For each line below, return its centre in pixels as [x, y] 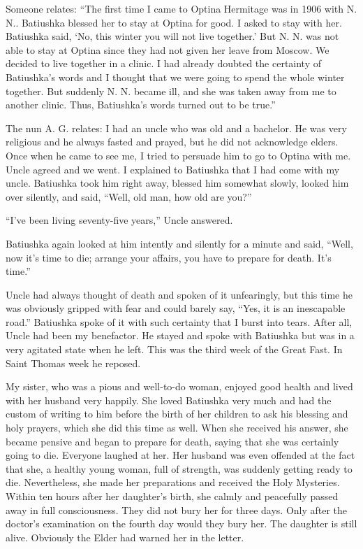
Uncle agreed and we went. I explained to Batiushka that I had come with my [173, 169]
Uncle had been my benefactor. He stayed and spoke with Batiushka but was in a [180, 335]
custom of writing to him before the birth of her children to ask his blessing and [177, 414]
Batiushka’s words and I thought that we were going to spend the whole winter [175, 77]
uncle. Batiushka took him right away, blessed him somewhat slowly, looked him [177, 183]
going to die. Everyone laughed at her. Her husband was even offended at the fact [180, 455]
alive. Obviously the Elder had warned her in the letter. [125, 537]
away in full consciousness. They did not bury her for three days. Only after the [177, 509]
